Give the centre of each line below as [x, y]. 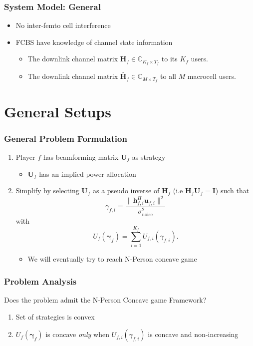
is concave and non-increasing [193, 334]
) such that [232, 190]
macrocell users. [212, 76]
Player [25, 157]
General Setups [58, 111]
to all [168, 76]
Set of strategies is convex [55, 316]
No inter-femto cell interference [63, 25]
